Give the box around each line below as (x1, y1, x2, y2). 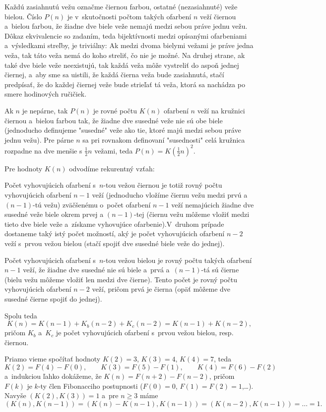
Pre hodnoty (4, 163, 43, 173)
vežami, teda (94, 145, 133, 155)
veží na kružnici (197, 105, 245, 115)
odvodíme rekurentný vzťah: (69, 163, 155, 173)
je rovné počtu (93, 105, 137, 115)
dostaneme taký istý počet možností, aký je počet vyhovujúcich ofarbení (4, 228, 225, 239)
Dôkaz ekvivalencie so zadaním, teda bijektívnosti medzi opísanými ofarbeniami (4, 30, 247, 41)
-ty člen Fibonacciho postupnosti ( (38, 380, 143, 391)
